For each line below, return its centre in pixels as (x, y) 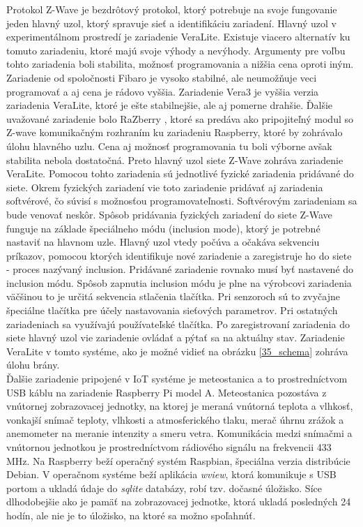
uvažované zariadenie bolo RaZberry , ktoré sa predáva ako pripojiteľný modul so (180, 118)
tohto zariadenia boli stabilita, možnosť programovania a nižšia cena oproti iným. (180, 64)
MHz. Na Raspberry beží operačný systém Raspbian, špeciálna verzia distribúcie (178, 460)
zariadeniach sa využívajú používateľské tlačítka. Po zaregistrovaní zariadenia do (178, 324)
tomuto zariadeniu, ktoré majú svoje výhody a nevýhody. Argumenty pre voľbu (176, 50)
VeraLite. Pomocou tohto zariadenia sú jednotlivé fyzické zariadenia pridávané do (180, 173)
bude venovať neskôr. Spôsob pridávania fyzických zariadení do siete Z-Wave (169, 214)
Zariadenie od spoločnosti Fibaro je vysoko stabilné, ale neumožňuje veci (162, 77)
